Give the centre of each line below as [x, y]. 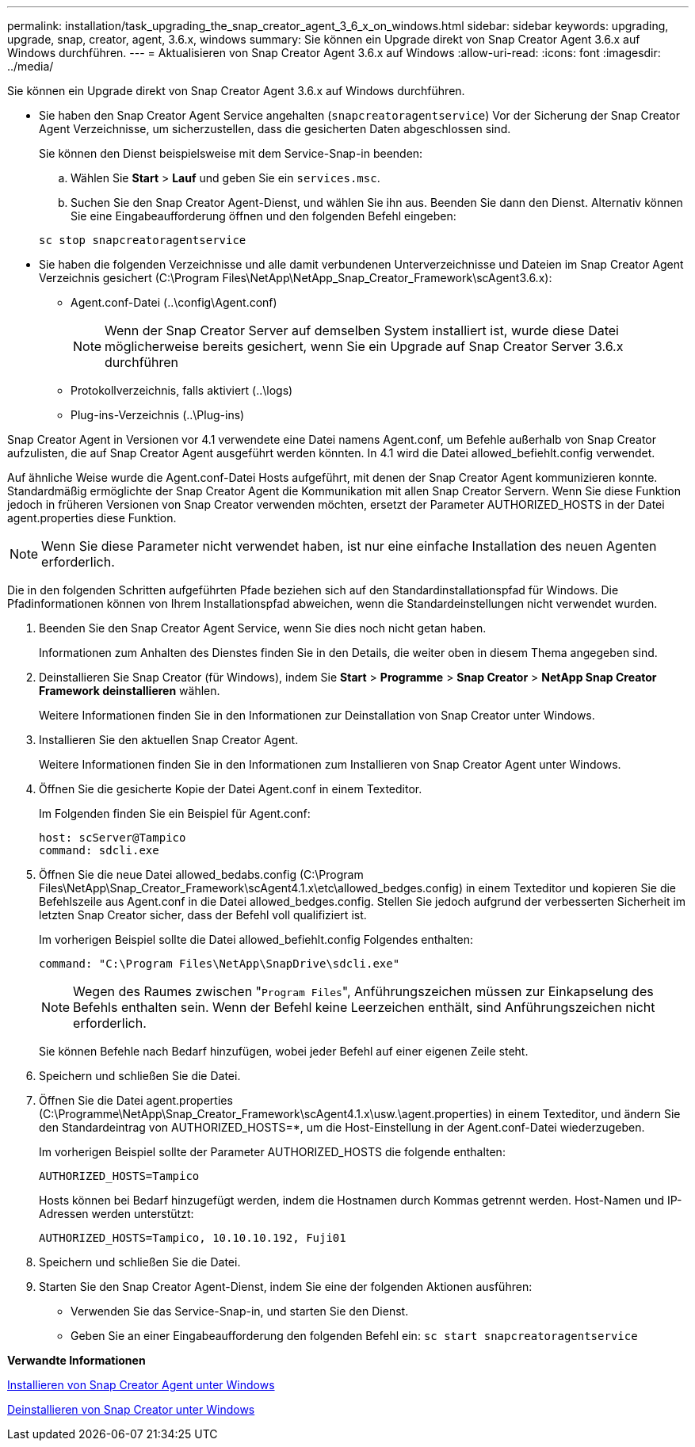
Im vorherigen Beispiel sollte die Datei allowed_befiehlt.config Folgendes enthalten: [256, 939]
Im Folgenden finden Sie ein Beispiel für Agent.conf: [175, 813]
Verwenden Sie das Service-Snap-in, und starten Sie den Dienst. [240, 1311]
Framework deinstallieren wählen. [130, 691]
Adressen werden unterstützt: [116, 1214]
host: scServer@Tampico [113, 838]
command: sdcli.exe [99, 850]
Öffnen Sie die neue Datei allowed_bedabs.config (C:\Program [201, 874]
